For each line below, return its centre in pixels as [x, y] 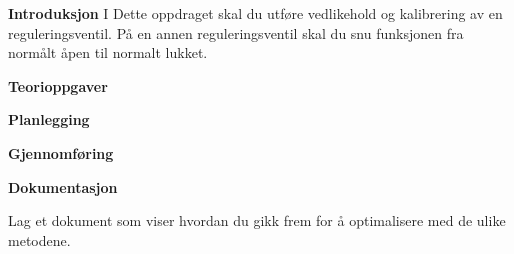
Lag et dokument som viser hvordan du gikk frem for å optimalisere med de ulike [257, 220]
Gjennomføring [61, 152]
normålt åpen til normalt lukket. [108, 52]
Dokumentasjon [63, 186]
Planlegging [49, 119]
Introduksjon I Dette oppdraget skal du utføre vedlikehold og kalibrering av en [255, 13]
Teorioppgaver [58, 85]
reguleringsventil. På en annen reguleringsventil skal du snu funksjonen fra [236, 32]
